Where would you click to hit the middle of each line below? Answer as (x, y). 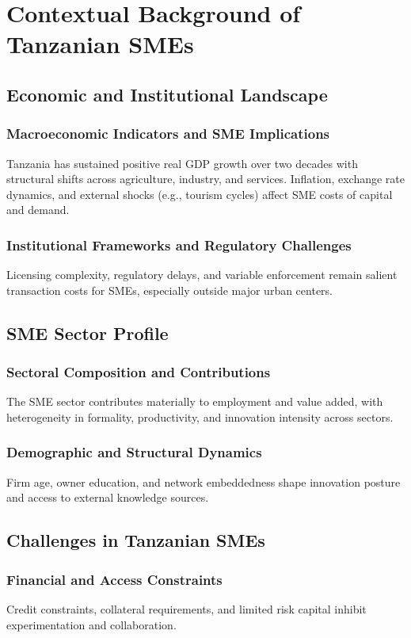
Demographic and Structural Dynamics (134, 452)
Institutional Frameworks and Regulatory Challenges (179, 245)
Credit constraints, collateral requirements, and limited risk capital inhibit (186, 608)
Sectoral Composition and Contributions (139, 372)
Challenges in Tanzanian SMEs (136, 540)
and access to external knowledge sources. (108, 497)
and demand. (38, 210)
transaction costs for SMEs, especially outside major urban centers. (169, 290)
